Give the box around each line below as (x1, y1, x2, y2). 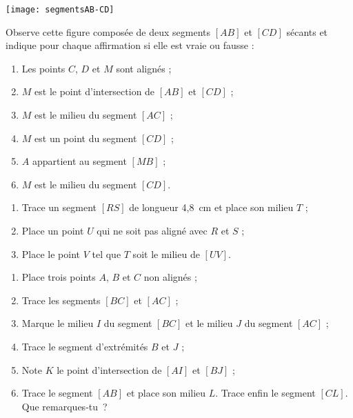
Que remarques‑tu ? (21, 399, 108, 413)
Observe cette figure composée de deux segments (6, 24, 211, 39)
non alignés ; (143, 270, 197, 284)
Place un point (21, 223, 84, 237)
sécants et (286, 24, 328, 39)
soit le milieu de (132, 246, 200, 261)
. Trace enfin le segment (215, 386, 316, 400)
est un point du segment (34, 130, 137, 145)
